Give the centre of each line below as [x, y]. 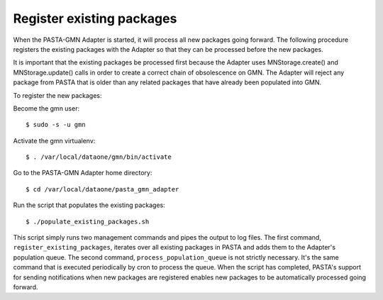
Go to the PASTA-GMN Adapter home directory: [83, 173]
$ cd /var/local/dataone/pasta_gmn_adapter [102, 189]
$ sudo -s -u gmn [56, 125]
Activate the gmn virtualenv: [54, 140]
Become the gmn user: [46, 108]
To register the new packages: [57, 95]
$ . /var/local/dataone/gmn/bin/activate [99, 157]
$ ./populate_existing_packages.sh [88, 221]
